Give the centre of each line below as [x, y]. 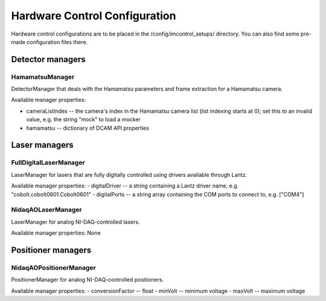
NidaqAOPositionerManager [53, 267]
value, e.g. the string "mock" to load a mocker [84, 119]
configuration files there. [57, 42]
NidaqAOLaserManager [46, 210]
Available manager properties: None [56, 233]
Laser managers [42, 145]
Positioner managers [51, 250]
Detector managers [48, 59]
